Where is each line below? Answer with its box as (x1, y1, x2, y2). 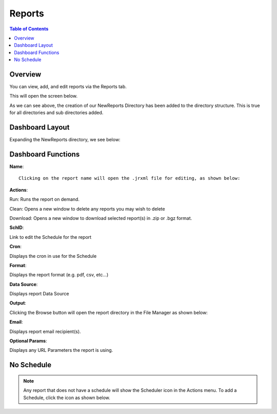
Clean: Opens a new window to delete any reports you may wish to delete (9, 205, 165, 212)
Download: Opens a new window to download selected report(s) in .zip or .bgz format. (9, 215, 192, 221)
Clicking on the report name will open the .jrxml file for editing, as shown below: (18, 175, 241, 181)
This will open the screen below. (9, 93, 78, 99)
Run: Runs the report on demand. (9, 196, 80, 202)
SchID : (9, 224, 24, 231)
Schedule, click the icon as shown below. (23, 394, 110, 401)
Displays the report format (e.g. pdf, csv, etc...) (9, 272, 109, 278)
